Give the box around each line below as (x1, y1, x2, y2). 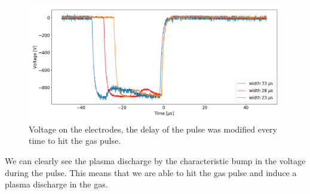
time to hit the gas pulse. (29, 134, 121, 147)
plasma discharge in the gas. (5, 178, 108, 190)
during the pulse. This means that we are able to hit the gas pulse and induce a (5, 166, 297, 178)
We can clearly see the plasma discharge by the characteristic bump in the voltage (5, 154, 306, 167)
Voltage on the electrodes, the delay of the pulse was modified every (29, 122, 277, 135)
